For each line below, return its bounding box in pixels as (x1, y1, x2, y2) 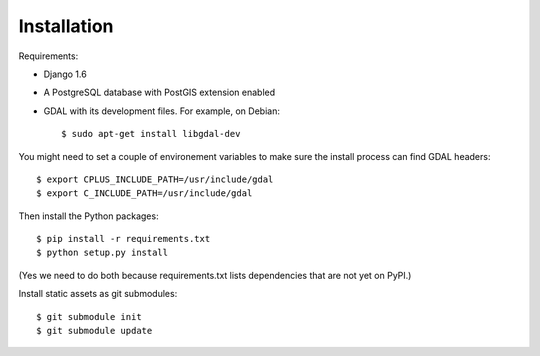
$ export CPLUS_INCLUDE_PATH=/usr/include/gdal (36, 173, 274, 185)
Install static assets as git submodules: (18, 288, 178, 300)
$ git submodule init (36, 311, 142, 322)
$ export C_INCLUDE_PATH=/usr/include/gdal (36, 188, 253, 199)
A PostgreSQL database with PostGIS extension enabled (43, 86, 276, 99)
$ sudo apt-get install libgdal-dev (61, 128, 241, 140)
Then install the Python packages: (18, 210, 159, 222)
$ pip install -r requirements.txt (36, 233, 211, 245)
